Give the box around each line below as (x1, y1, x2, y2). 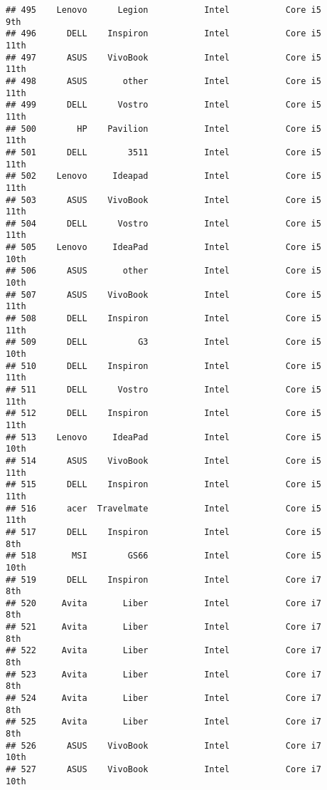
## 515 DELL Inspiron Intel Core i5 (6, 479, 321, 490)
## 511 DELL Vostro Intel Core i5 (6, 385, 321, 395)
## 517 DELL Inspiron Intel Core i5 (6, 526, 321, 537)
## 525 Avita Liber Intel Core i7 (6, 717, 321, 727)
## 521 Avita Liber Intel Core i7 (6, 622, 321, 633)
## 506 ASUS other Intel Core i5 (6, 266, 321, 276)
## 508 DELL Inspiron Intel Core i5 (6, 313, 321, 324)
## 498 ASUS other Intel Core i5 (6, 76, 321, 86)
